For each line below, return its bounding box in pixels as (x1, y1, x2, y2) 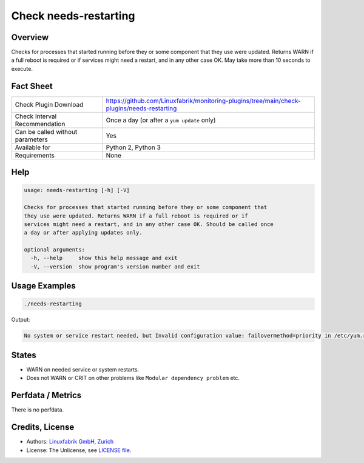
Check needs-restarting (11, 9, 136, 22)
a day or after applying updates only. (24, 229, 143, 236)
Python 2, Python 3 (106, 143, 161, 152)
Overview (11, 32, 49, 42)
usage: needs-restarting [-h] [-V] (24, 187, 130, 194)
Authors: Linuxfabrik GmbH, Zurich (26, 438, 114, 445)
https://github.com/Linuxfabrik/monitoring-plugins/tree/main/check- (106, 96, 302, 105)
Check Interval (15, 112, 57, 121)
